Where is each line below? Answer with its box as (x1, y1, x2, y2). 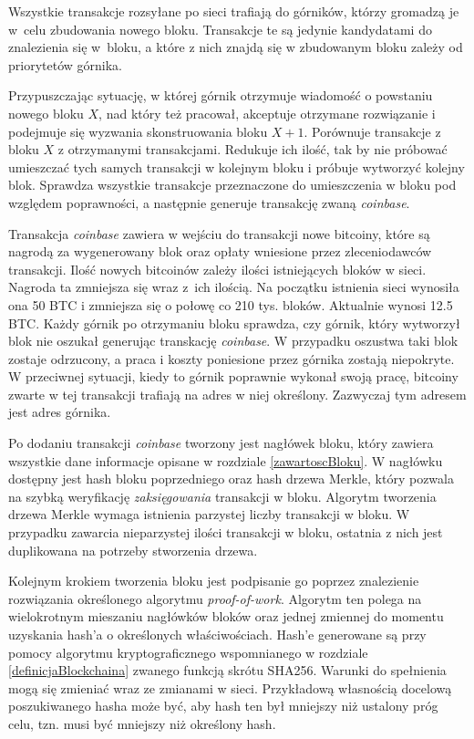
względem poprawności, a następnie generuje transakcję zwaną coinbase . (8, 193, 410, 212)
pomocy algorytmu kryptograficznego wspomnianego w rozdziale (8, 642, 368, 661)
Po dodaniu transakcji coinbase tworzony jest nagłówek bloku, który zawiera (8, 433, 434, 453)
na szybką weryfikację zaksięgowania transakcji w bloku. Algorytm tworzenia (8, 486, 437, 505)
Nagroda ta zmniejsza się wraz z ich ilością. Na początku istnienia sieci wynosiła (8, 277, 459, 297)
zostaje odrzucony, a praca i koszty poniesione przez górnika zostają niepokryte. (8, 349, 455, 368)
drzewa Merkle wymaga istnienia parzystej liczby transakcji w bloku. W (8, 505, 410, 524)
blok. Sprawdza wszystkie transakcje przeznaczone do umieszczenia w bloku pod (8, 175, 457, 194)
